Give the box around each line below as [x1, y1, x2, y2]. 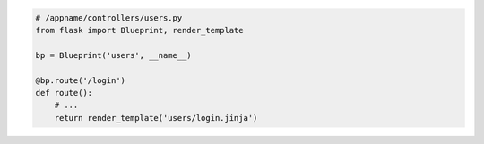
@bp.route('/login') [35, 75, 125, 85]
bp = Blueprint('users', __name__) [35, 50, 192, 60]
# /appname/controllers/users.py [35, 13, 183, 22]
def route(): [35, 88, 93, 97]
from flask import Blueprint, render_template [35, 25, 244, 35]
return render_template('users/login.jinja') [54, 113, 258, 123]
